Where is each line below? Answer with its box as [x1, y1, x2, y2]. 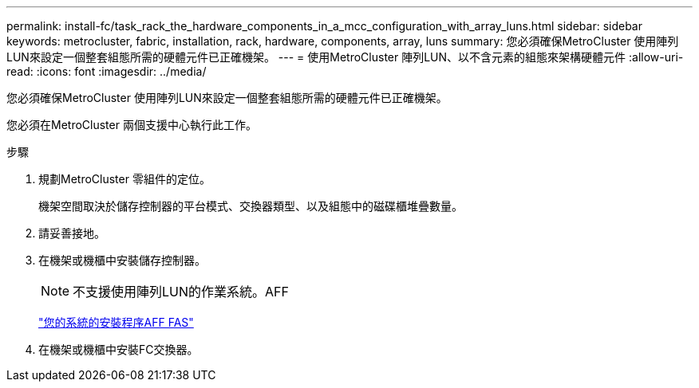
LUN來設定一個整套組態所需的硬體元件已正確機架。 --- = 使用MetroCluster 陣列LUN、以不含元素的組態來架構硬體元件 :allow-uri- [6, 50, 684, 64]
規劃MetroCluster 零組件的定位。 [38, 172, 211, 186]
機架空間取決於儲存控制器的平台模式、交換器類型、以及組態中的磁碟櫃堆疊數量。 [38, 199, 463, 213]
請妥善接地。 [38, 226, 105, 240]
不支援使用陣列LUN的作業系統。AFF [73, 284, 290, 300]
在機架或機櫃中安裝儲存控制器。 [38, 253, 206, 267]
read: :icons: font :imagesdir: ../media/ [6, 65, 207, 78]
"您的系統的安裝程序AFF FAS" [38, 315, 194, 329]
